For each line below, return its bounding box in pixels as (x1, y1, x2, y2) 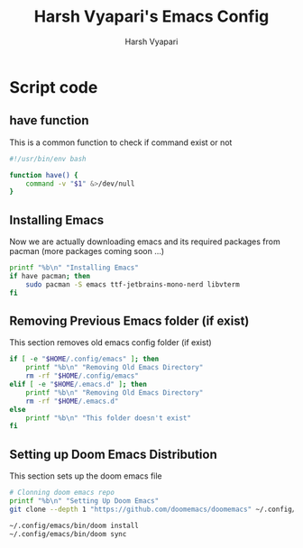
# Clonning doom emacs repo (9, 489, 115, 498)
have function (9, 113, 89, 128)
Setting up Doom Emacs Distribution (9, 446, 218, 461)
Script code (9, 77, 98, 97)
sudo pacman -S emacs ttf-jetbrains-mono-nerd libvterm (25, 279, 241, 289)
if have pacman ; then (9, 271, 91, 280)
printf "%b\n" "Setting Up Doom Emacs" (9, 496, 160, 506)
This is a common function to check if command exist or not (9, 137, 233, 148)
